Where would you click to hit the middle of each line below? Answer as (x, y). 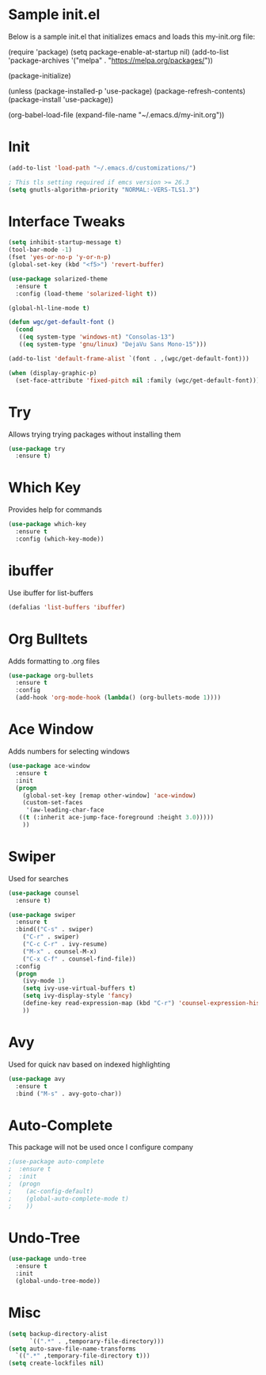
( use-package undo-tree (47, 1259)
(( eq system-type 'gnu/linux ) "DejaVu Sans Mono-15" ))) (113, 345)
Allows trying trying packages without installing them (95, 434)
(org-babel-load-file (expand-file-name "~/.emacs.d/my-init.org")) (116, 115)
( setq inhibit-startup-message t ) (65, 243)
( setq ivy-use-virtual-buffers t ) (79, 988)
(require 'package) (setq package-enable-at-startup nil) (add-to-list (119, 52)
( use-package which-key (47, 525)
